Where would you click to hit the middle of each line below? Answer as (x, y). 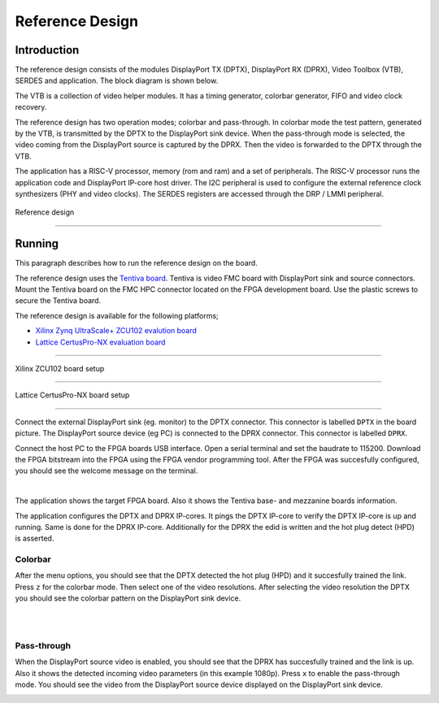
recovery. (31, 107)
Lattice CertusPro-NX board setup (72, 395)
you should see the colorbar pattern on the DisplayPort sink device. (128, 598)
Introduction (47, 50)
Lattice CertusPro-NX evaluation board (100, 342)
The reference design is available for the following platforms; (117, 315)
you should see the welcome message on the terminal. (106, 471)
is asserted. (35, 538)
